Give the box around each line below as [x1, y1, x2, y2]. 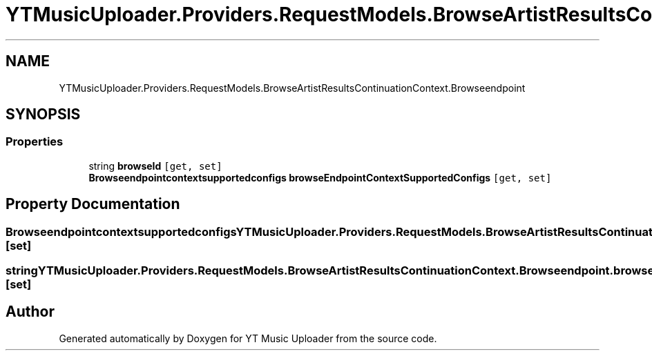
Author [6, 303, 55, 321]
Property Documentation [6, 195, 180, 213]
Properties [6, 135, 64, 149]
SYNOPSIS [6, 106, 81, 123]
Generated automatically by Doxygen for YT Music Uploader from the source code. [59, 332, 437, 344]
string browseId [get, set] [88, 159, 222, 172]
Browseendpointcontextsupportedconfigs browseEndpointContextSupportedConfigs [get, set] [88, 171, 552, 184]
